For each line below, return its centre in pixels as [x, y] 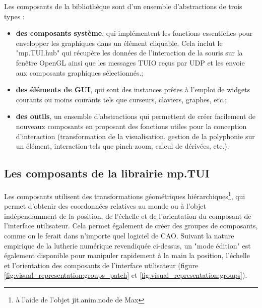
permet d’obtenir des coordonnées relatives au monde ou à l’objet [105, 206]
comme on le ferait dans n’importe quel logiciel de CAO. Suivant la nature [119, 235]
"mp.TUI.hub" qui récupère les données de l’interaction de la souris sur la [129, 53]
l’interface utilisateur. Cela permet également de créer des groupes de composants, [131, 226]
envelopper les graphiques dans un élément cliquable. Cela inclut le [119, 43]
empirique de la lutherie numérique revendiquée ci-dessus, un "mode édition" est [127, 245]
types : [14, 16]
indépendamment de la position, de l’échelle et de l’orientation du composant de [128, 215]
